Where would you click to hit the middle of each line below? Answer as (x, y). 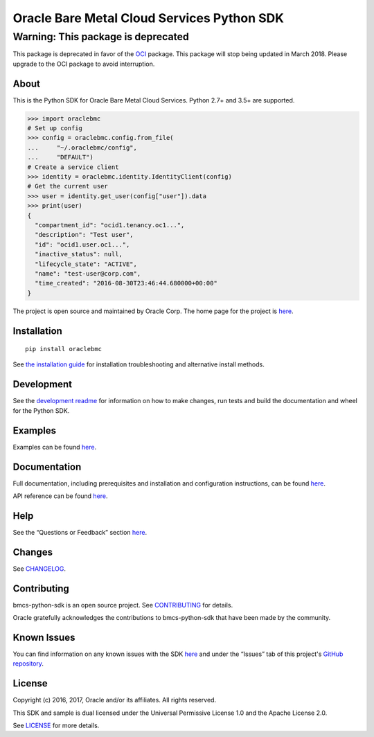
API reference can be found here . (60, 496)
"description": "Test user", (84, 235)
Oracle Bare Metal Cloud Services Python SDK (148, 18)
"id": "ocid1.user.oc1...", (82, 245)
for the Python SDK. (41, 410)
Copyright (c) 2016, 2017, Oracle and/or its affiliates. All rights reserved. (115, 700)
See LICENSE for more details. (56, 726)
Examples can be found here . (55, 447)
